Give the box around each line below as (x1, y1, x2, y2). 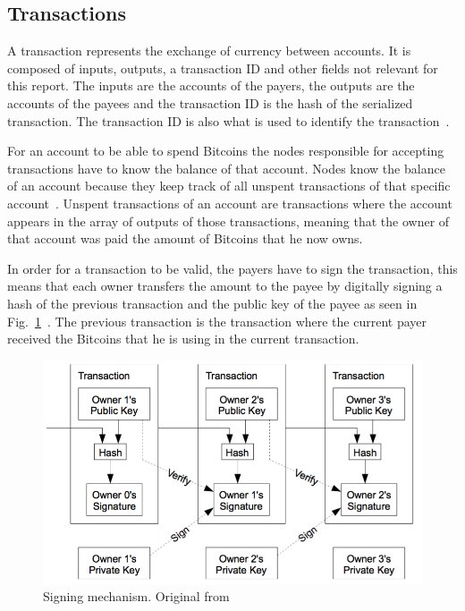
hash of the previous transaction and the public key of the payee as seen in (7, 293, 418, 312)
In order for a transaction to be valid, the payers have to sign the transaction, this (7, 259, 458, 277)
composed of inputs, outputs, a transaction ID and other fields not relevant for (7, 58, 438, 77)
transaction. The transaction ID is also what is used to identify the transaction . (7, 111, 450, 130)
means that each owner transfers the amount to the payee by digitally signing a (7, 276, 443, 295)
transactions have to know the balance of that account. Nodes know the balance (7, 158, 445, 177)
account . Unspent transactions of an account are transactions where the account (7, 193, 452, 212)
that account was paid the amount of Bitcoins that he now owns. (7, 229, 363, 248)
